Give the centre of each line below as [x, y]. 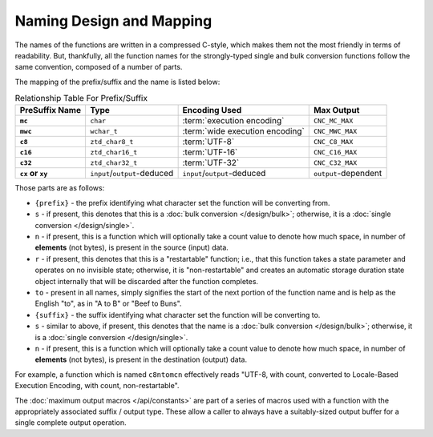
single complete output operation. [71, 423]
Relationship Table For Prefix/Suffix [81, 98]
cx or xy [34, 174]
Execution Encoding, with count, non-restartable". [97, 386]
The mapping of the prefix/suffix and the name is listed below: [117, 82]
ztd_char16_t [113, 152]
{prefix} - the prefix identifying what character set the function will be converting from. [182, 202]
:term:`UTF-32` [211, 162]
